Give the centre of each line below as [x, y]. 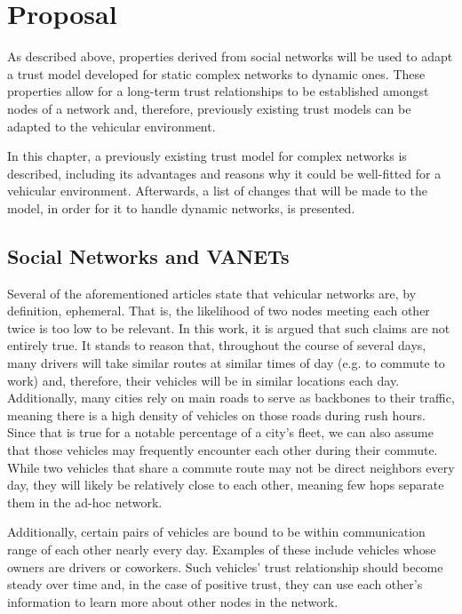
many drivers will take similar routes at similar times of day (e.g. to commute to [226, 363]
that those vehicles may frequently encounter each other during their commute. [223, 450]
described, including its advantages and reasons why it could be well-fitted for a [224, 173]
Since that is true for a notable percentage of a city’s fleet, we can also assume [220, 432]
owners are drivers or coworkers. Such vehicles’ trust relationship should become [225, 566]
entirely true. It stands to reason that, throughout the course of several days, [217, 345]
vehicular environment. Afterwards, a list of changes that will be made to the [217, 191]
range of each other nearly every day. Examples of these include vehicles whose [222, 549]
